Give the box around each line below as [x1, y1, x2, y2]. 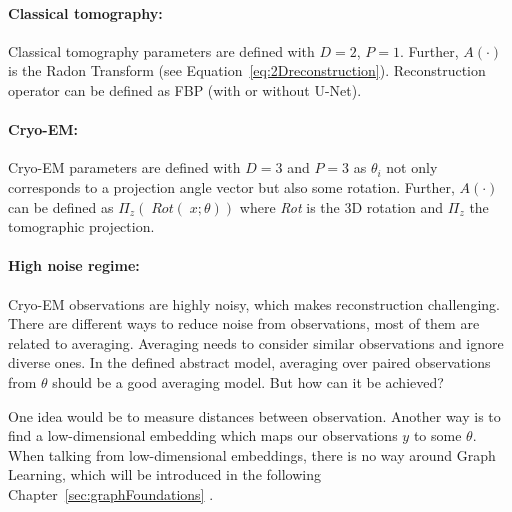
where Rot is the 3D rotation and [239, 196, 444, 217]
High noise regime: [8, 255, 140, 276]
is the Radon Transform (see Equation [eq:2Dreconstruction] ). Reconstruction [8, 60, 486, 81]
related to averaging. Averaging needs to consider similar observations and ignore [8, 332, 504, 353]
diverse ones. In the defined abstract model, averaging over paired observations [8, 352, 491, 373]
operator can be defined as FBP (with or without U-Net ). [8, 79, 362, 100]
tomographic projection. [8, 216, 155, 237]
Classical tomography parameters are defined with [8, 40, 315, 61]
